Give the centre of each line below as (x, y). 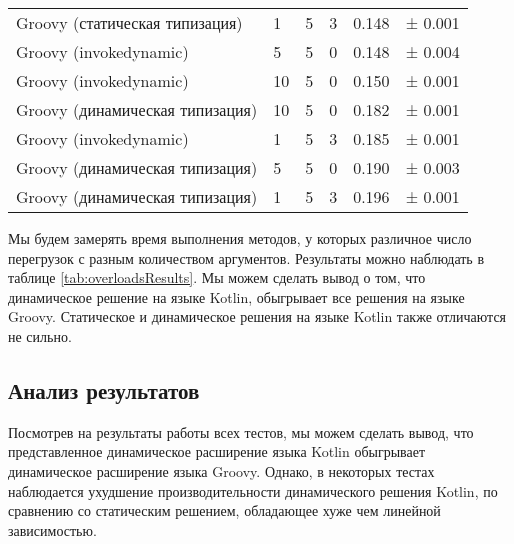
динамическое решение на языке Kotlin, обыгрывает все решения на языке (236, 296)
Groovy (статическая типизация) (129, 22)
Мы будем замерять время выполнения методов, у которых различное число (240, 238)
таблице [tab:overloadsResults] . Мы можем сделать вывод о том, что (217, 277)
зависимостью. (52, 529)
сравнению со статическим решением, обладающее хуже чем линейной (224, 510)
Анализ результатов (104, 389)
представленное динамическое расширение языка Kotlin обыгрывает (217, 451)
